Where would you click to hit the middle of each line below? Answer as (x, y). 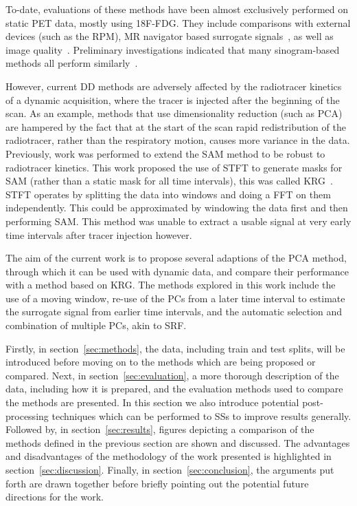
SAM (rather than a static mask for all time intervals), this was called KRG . (169, 181)
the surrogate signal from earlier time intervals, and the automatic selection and (174, 312)
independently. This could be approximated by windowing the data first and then (177, 208)
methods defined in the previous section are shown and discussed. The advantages (178, 442)
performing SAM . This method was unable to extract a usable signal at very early (178, 221)
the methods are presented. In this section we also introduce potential (152, 402)
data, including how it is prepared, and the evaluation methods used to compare (174, 389)
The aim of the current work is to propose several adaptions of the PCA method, (176, 258)
